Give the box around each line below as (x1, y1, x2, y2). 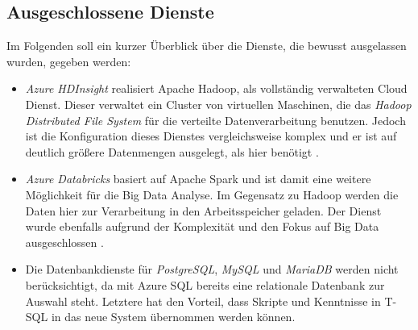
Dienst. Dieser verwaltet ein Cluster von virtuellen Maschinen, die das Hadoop (25, 95, 412, 112)
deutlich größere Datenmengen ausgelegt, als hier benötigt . (25, 143, 319, 160)
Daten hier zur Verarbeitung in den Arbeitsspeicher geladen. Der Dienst (25, 202, 382, 219)
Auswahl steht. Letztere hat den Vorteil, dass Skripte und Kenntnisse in (25, 292, 381, 309)
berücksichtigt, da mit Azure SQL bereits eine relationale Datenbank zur (25, 276, 385, 293)
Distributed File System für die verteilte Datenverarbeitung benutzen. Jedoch (25, 111, 406, 128)
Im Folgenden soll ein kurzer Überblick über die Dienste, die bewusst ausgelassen (6, 37, 407, 54)
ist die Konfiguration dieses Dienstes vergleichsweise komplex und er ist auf (25, 127, 397, 144)
